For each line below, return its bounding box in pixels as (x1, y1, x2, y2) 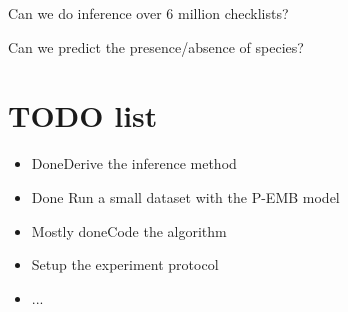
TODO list (8, 95, 158, 136)
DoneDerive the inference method (31, 153, 237, 174)
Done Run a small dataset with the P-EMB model (31, 186, 340, 207)
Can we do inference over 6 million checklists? (8, 3, 289, 23)
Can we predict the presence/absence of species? (8, 36, 304, 57)
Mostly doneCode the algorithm (31, 220, 227, 241)
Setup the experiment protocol (31, 254, 219, 275)
